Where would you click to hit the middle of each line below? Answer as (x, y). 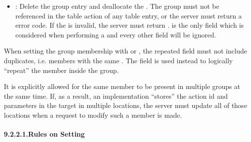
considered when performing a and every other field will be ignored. (116, 34)
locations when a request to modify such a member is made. (93, 115)
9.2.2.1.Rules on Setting (44, 134)
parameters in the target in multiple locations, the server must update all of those (125, 105)
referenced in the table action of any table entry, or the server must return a (128, 15)
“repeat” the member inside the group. (62, 70)
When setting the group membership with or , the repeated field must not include (125, 51)
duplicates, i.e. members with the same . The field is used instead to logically (118, 60)
